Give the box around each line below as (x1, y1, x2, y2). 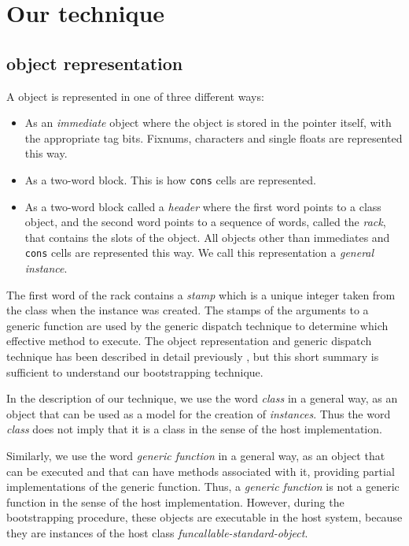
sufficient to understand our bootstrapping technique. (6, 363, 263, 380)
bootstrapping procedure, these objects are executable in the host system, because (6, 509, 403, 526)
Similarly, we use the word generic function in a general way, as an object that (6, 447, 385, 463)
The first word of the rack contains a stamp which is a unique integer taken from (6, 286, 396, 303)
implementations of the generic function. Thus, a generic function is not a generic (6, 478, 400, 495)
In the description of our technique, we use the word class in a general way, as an (6, 390, 398, 407)
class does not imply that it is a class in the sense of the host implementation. (6, 421, 382, 437)
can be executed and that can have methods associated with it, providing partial (6, 462, 395, 479)
